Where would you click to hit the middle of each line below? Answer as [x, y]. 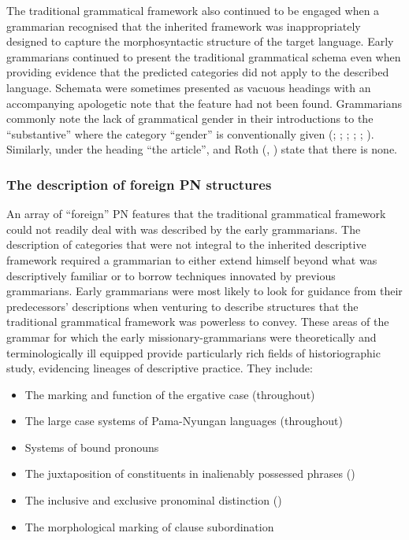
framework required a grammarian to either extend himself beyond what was [192, 259]
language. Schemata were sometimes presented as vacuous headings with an [189, 87]
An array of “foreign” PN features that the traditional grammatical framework [196, 214]
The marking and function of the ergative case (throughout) [170, 394]
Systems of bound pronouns [92, 447]
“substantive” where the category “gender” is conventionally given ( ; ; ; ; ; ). [190, 133]
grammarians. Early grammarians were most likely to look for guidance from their [204, 291]
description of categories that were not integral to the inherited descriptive [186, 244]
